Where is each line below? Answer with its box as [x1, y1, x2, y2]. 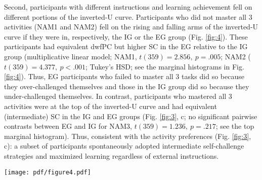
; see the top [215, 121, 254, 131]
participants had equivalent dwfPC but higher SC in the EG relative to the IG [4, 41, 248, 52]
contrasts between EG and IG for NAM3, [4, 121, 133, 131]
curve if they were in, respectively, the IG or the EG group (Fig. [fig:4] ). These [4, 31, 248, 42]
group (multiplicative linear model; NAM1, [4, 51, 137, 61]
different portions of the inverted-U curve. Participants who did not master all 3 [4, 11, 252, 22]
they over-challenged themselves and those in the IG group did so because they [4, 81, 249, 91]
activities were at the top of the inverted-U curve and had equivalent [4, 100, 217, 111]
